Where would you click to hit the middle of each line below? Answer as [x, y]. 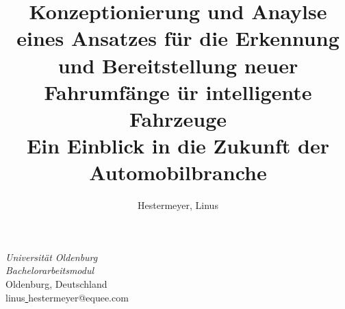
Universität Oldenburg [52, 257]
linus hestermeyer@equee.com [67, 297]
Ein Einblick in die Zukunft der [178, 146]
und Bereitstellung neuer [178, 65]
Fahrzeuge [178, 118]
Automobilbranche [178, 172]
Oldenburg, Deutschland [56, 284]
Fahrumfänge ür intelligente [178, 91]
